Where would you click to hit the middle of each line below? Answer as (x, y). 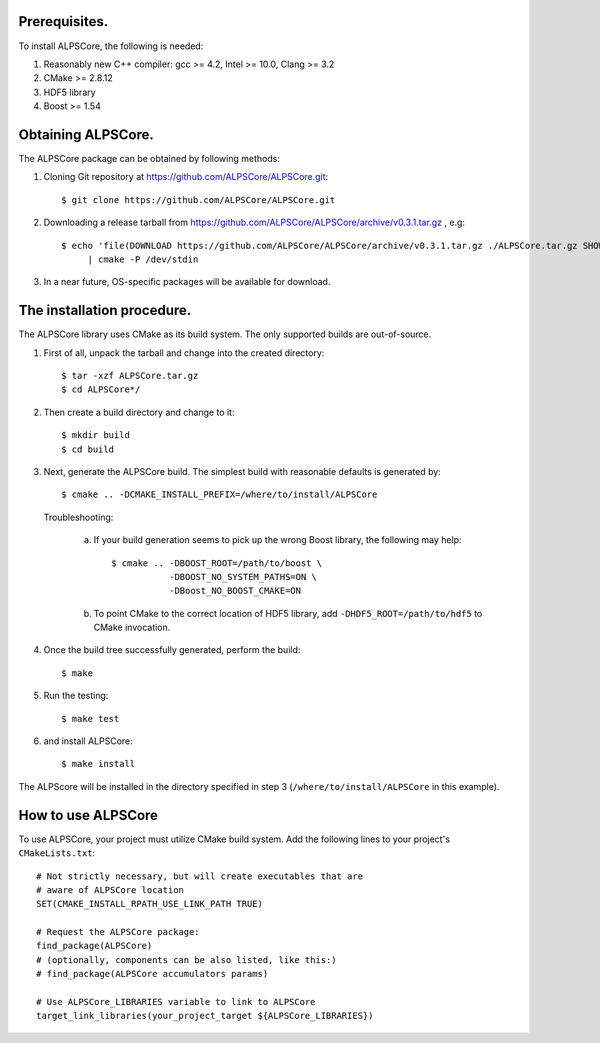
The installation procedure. (105, 310)
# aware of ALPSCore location (110, 889)
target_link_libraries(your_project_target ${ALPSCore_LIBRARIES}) (205, 1016)
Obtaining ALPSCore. (86, 134)
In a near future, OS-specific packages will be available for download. (187, 282)
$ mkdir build (95, 435)
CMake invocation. (132, 627)
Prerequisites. (63, 21)
